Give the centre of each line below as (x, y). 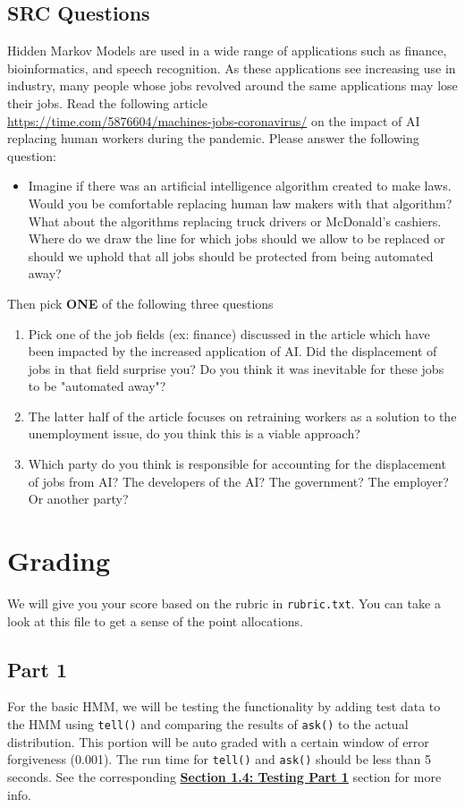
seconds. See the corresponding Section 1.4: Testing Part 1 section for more (224, 776)
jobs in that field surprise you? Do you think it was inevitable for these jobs (236, 368)
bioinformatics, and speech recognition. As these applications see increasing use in (232, 68)
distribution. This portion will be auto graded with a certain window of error (218, 741)
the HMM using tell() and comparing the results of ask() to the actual (208, 724)
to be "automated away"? (97, 386)
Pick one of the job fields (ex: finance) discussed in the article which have (229, 333)
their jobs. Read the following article (107, 102)
